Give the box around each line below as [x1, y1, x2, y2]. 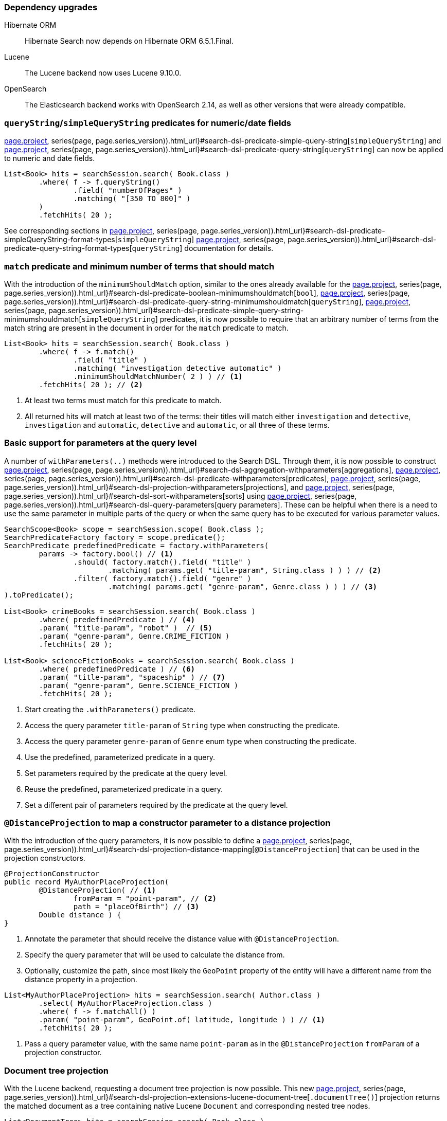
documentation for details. [184, 244, 274, 253]
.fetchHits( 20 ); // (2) [39, 380, 143, 389]
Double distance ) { [39, 911, 121, 919]
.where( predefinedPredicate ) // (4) [39, 615, 195, 624]
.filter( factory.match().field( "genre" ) [73, 574, 252, 583]
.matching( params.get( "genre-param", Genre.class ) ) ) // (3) [108, 582, 377, 591]
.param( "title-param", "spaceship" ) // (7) [39, 673, 225, 681]
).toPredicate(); [4, 590, 74, 599]
